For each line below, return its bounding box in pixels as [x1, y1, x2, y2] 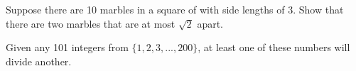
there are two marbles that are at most [6, 16, 176, 31]
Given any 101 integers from [6, 40, 129, 55]
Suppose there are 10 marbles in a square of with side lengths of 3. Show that [6, 2, 344, 16]
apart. [197, 16, 223, 31]
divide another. [6, 53, 72, 68]
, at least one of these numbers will [198, 40, 350, 55]
